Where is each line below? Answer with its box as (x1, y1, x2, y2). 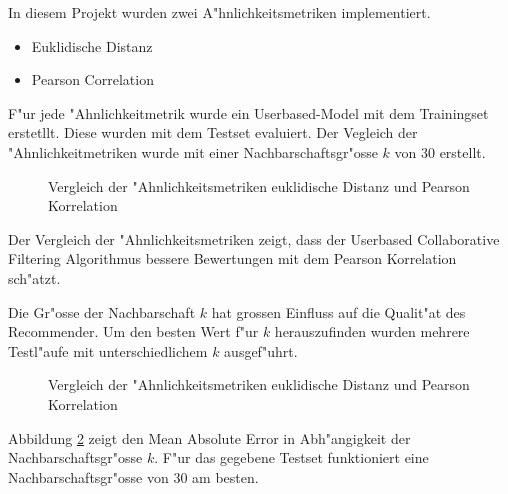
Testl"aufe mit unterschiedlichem (8, 340, 208, 361)
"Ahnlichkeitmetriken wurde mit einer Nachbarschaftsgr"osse (8, 141, 378, 162)
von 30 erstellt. (394, 141, 486, 162)
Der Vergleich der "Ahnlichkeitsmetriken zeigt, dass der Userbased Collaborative (8, 228, 500, 249)
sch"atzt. (8, 267, 61, 288)
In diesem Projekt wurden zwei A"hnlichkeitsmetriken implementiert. (8, 2, 431, 22)
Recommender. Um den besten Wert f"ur (8, 321, 259, 342)
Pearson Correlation (31, 69, 154, 90)
